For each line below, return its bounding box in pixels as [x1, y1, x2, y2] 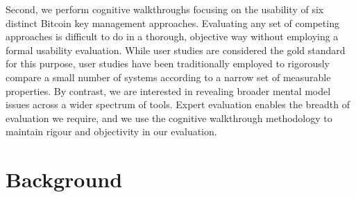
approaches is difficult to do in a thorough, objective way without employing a [6, 29, 339, 44]
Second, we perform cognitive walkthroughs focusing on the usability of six [6, 2, 324, 16]
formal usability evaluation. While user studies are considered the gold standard [6, 42, 346, 57]
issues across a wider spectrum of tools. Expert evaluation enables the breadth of [6, 97, 350, 112]
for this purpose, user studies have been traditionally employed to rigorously [6, 56, 330, 71]
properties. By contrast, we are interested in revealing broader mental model [6, 83, 331, 98]
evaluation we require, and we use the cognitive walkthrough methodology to [6, 110, 332, 125]
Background [6, 165, 123, 194]
